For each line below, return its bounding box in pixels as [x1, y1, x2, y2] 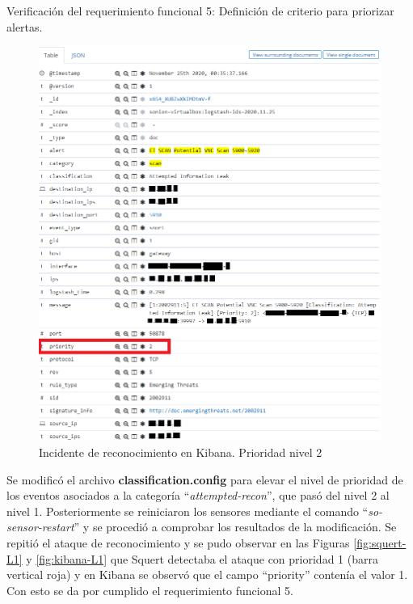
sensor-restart [6, 518, 74, 535]
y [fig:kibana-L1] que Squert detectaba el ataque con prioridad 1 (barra [26, 550, 378, 567]
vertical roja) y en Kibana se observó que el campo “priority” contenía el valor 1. [6, 566, 408, 583]
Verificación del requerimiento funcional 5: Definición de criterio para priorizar [6, 2, 394, 19]
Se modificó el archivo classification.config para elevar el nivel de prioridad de [6, 471, 403, 488]
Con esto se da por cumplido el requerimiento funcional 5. [6, 581, 293, 598]
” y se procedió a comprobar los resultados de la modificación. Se [74, 518, 397, 535]
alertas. [6, 18, 43, 35]
